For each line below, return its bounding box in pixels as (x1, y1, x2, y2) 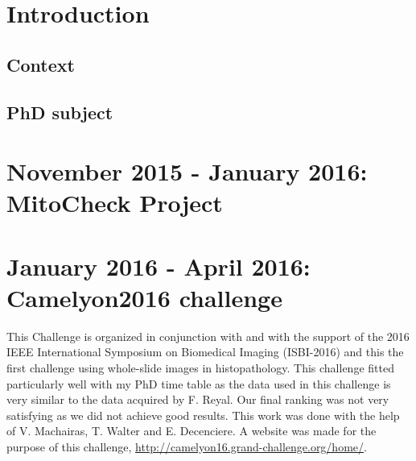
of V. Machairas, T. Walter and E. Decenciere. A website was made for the (6, 422, 377, 439)
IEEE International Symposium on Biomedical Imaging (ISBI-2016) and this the (6, 343, 404, 360)
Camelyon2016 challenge (6, 280, 282, 314)
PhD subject (6, 99, 113, 124)
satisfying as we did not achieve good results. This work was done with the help (6, 406, 400, 423)
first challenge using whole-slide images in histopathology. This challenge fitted (6, 359, 394, 376)
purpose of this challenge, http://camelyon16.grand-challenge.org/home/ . (6, 438, 367, 455)
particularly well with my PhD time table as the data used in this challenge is (6, 375, 391, 392)
